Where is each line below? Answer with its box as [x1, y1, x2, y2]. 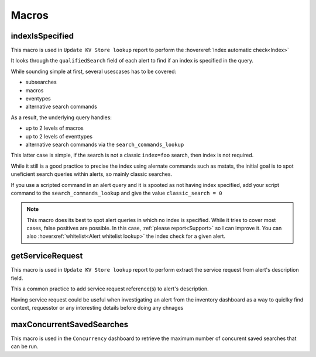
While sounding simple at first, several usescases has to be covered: [11, 68, 177, 75]
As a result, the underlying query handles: [11, 114, 112, 121]
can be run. [11, 343, 39, 350]
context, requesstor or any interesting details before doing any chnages [11, 304, 184, 311]
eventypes [25, 95, 51, 102]
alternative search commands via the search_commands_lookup [25, 141, 184, 148]
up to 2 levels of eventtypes [25, 133, 93, 140]
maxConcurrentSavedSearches [11, 319, 129, 330]
